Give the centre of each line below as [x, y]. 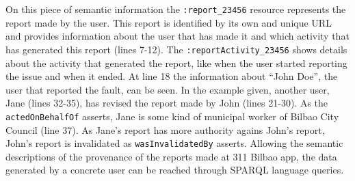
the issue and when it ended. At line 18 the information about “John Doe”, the [172, 76]
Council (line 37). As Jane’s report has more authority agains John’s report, [165, 129]
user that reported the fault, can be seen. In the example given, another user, [168, 89]
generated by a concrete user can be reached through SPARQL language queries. [175, 170]
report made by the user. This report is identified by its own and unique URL [169, 22]
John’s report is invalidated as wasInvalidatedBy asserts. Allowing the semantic [174, 143]
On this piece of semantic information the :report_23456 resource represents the [176, 9]
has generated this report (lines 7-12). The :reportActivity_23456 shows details [176, 49]
